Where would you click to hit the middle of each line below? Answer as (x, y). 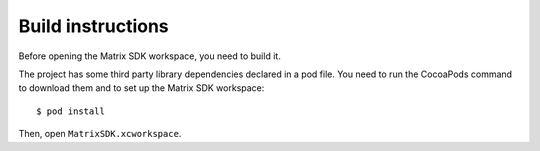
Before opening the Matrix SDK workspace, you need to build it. (150, 56)
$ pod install (70, 111)
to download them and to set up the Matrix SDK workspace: (141, 88)
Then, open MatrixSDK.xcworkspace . (100, 134)
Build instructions (93, 26)
